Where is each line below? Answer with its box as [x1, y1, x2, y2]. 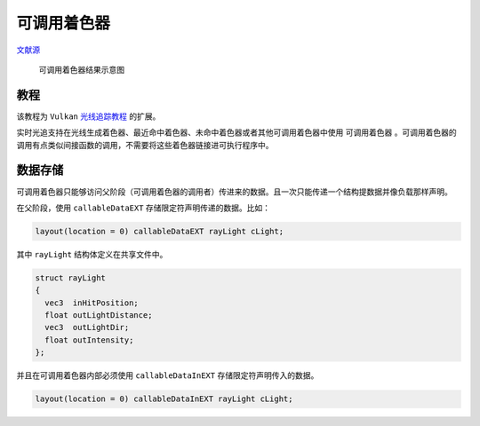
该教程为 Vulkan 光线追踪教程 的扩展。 [16, 111, 161, 122]
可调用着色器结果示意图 [38, 64, 124, 75]
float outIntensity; [44, 335, 134, 345]
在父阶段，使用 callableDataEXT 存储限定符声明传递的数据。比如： [16, 202, 271, 213]
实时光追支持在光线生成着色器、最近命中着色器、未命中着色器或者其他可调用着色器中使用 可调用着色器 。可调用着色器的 [16, 127, 457, 138]
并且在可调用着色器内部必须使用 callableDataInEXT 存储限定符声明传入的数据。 [16, 370, 319, 381]
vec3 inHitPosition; [44, 297, 140, 308]
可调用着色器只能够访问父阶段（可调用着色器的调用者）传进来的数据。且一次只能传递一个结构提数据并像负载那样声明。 [16, 186, 452, 197]
